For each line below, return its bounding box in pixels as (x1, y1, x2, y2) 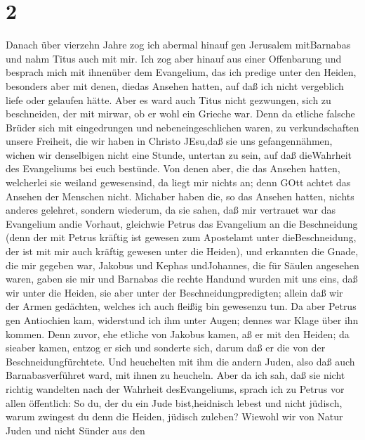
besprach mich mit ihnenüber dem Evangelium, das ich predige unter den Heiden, (6, 65, 357, 79)
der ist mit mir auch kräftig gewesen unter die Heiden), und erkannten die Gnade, (6, 244, 359, 259)
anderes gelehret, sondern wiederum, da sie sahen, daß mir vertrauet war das (6, 202, 336, 217)
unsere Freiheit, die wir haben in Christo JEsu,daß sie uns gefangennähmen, (6, 134, 333, 148)
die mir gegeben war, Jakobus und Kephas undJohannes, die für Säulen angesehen (6, 257, 359, 272)
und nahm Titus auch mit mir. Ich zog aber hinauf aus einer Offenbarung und (6, 51, 342, 65)
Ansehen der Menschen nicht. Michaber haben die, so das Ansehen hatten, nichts (6, 188, 354, 203)
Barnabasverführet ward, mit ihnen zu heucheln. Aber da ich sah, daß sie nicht (6, 368, 345, 382)
